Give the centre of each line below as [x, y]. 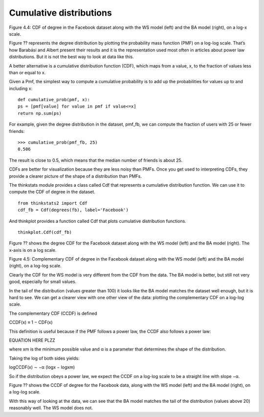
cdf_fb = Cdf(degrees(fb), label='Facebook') [73, 210]
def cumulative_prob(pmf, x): [54, 100]
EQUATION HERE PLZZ [32, 340]
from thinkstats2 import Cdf [53, 203]
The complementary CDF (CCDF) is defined [53, 313]
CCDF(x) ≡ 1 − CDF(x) [31, 322]
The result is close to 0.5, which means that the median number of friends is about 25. [96, 160]
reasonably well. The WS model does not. [51, 408]
